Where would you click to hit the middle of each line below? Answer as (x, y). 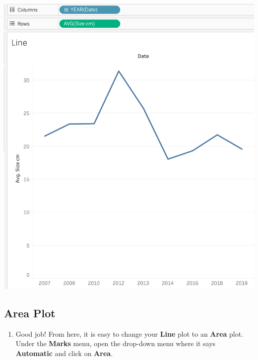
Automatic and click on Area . (64, 353)
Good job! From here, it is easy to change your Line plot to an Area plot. (129, 333)
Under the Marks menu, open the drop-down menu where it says (116, 343)
